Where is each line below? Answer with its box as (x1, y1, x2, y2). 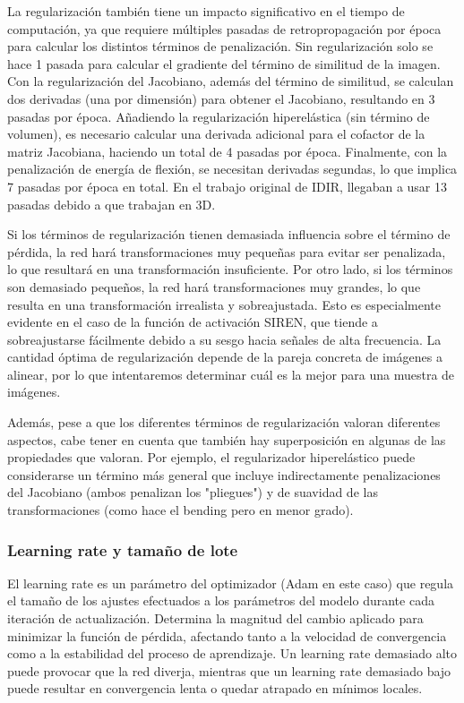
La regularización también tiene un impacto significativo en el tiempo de (7, 2, 405, 20)
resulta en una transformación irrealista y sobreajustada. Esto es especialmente (7, 295, 442, 313)
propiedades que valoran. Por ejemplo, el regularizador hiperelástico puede (7, 448, 416, 467)
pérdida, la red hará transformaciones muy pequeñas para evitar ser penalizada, (7, 242, 446, 261)
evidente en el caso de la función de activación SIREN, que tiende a (7, 313, 378, 331)
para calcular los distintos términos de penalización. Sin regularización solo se (7, 37, 434, 56)
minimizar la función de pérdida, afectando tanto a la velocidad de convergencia (7, 626, 447, 645)
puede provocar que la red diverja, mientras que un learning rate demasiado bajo (7, 661, 451, 680)
